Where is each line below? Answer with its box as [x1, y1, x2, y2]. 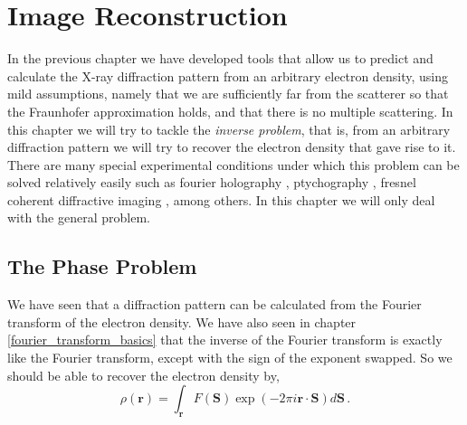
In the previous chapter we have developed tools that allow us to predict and [7, 49, 434, 68]
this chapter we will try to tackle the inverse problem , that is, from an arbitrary [7, 119, 451, 138]
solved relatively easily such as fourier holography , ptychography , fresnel [7, 173, 416, 192]
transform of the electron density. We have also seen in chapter [7, 312, 357, 331]
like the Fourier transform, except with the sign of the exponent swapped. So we [7, 348, 453, 367]
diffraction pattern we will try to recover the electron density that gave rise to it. [7, 137, 456, 156]
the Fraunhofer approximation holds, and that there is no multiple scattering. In [7, 101, 453, 120]
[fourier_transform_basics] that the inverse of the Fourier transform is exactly [7, 330, 443, 349]
